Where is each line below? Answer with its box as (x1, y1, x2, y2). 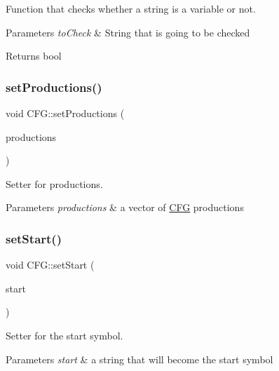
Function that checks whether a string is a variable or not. (6, 1, 256, 15)
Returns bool (6, 48, 62, 63)
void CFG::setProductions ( (6, 106, 125, 120)
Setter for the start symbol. (6, 328, 123, 342)
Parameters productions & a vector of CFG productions (6, 200, 244, 215)
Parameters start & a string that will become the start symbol (6, 351, 273, 366)
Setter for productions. (6, 176, 103, 191)
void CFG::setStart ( (6, 257, 95, 272)
